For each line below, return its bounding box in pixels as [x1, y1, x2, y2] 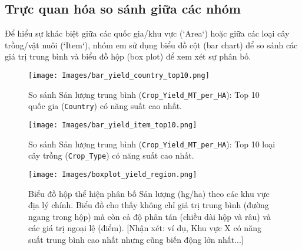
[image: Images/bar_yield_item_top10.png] [28, 120, 197, 129]
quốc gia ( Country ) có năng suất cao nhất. [28, 100, 182, 112]
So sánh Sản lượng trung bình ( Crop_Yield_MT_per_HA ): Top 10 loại [28, 137, 276, 150]
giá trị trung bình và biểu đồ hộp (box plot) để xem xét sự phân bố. [5, 50, 251, 63]
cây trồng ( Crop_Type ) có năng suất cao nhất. [28, 149, 194, 162]
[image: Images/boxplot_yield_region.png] [28, 170, 197, 179]
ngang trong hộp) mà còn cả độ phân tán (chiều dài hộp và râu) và [28, 210, 271, 222]
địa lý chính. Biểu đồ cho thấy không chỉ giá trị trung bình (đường [28, 199, 269, 211]
